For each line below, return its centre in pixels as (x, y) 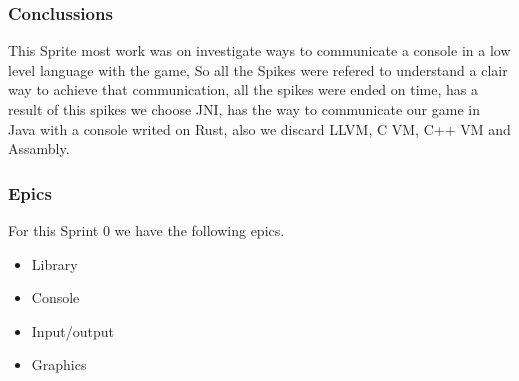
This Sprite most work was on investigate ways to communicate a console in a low (259, 50)
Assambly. (39, 148)
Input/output (72, 330)
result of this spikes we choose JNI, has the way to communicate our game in (244, 109)
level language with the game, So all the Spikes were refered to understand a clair (258, 69)
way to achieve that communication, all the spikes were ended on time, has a (243, 89)
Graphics (59, 364)
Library (54, 263)
